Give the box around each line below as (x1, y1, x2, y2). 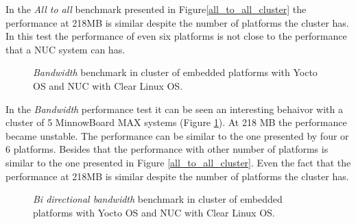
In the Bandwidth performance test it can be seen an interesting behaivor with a (5, 101, 343, 116)
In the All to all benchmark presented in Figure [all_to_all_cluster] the (5, 2, 307, 16)
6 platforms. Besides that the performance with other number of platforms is (5, 142, 329, 156)
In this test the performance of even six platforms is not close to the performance (5, 29, 347, 43)
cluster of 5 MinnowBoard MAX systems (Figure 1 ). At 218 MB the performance (5, 115, 347, 129)
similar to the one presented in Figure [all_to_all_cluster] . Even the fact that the (5, 155, 351, 169)
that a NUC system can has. (5, 42, 126, 56)
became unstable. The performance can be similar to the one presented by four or (5, 128, 349, 142)
